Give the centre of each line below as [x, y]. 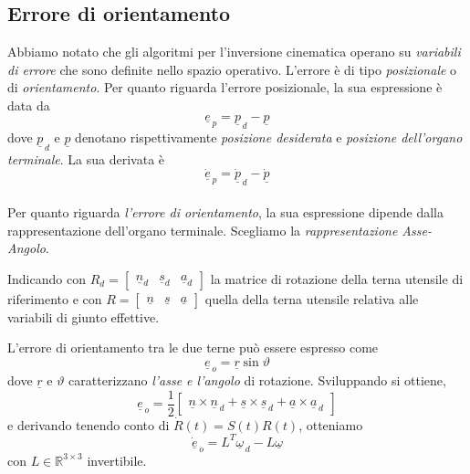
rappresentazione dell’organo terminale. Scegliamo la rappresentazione [203, 230]
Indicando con [47, 278]
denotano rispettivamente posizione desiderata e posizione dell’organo [269, 137]
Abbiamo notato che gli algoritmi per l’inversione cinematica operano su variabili [234, 52]
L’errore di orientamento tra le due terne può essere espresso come [193, 348]
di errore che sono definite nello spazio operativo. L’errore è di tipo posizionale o [232, 69]
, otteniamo [331, 424]
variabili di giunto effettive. [84, 316]
